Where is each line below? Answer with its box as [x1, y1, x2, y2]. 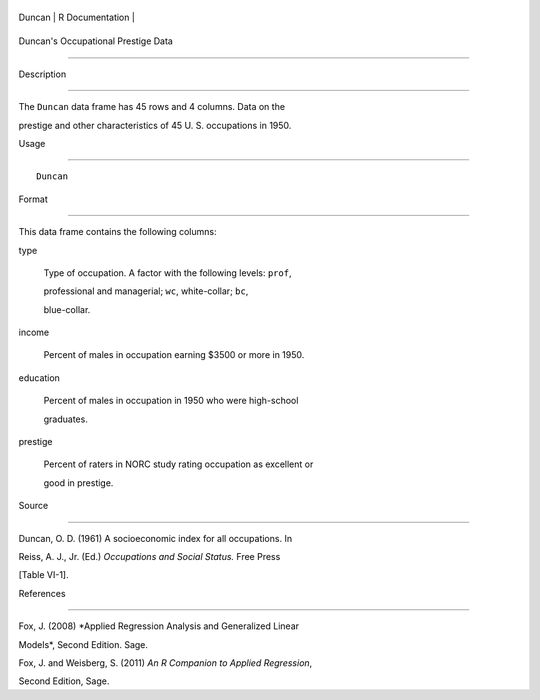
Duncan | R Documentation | [18, 11, 135, 23]
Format [18, 193, 49, 205]
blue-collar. [43, 303, 91, 315]
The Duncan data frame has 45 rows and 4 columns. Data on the [18, 101, 285, 113]
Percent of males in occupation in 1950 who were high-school [43, 395, 299, 407]
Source [18, 500, 49, 512]
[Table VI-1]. [18, 569, 69, 581]
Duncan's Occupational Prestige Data [18, 35, 174, 47]
